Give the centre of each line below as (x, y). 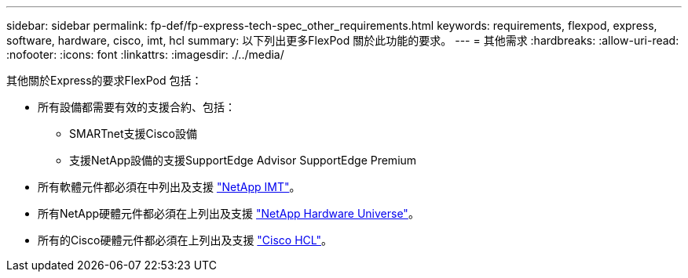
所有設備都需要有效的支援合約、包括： (137, 107)
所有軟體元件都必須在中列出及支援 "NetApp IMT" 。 (169, 187)
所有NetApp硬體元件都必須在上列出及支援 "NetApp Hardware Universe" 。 (229, 213)
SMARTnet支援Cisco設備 (133, 134)
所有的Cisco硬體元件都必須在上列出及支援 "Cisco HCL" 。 (185, 240)
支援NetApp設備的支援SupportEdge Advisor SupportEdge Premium (243, 160)
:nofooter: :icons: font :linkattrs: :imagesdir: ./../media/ (145, 54)
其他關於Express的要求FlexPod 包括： (104, 80)
